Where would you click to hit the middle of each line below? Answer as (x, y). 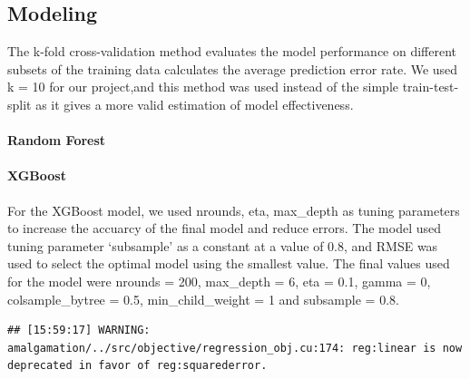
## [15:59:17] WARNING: (79, 330)
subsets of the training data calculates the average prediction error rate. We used (233, 68)
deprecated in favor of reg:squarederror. (137, 366)
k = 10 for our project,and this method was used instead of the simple (203, 87)
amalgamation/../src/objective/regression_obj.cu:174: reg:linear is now (235, 348)
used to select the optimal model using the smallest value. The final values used (229, 263)
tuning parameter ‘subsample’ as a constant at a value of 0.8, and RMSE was (223, 245)
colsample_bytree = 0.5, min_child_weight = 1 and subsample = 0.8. (203, 299)
